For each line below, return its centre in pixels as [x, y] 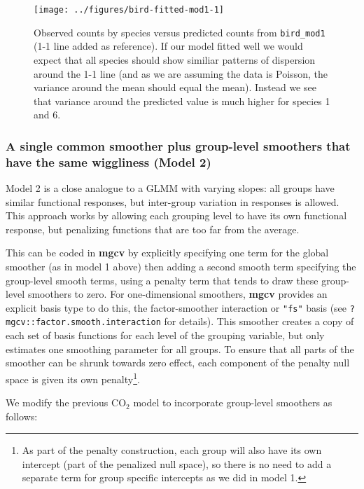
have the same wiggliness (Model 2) [108, 161]
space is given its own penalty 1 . [73, 378]
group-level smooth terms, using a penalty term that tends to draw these [162, 280]
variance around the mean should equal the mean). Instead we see [175, 87]
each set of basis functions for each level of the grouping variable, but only [165, 335]
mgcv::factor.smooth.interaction [83, 323]
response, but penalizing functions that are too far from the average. [153, 229]
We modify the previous [57, 402]
